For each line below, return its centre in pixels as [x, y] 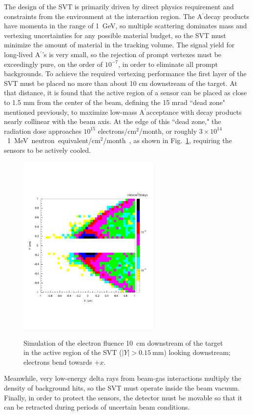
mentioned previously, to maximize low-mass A [74, 112]
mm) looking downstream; [192, 352]
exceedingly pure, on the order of [53, 64]
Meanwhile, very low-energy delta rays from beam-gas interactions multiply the [123, 378]
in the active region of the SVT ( [73, 352]
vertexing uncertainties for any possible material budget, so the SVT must [115, 35]
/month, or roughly [168, 131]
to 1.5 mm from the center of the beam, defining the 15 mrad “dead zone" [115, 102]
